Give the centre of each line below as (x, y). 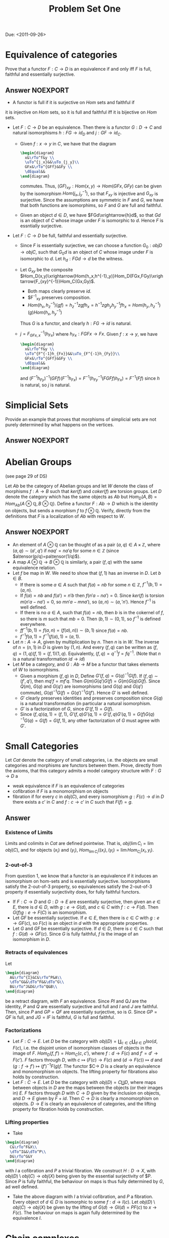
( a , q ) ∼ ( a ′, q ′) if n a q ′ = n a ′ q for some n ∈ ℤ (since (66, 551)
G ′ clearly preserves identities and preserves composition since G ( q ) (91, 698)
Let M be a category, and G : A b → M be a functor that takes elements (86, 664)
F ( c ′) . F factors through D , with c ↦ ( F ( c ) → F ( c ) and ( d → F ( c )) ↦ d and (87, 1060)
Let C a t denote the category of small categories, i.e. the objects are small (81, 760)
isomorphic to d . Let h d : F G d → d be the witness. (72, 259)
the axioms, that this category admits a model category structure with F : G (83, 771)
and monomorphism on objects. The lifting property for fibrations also (85, 1071)
